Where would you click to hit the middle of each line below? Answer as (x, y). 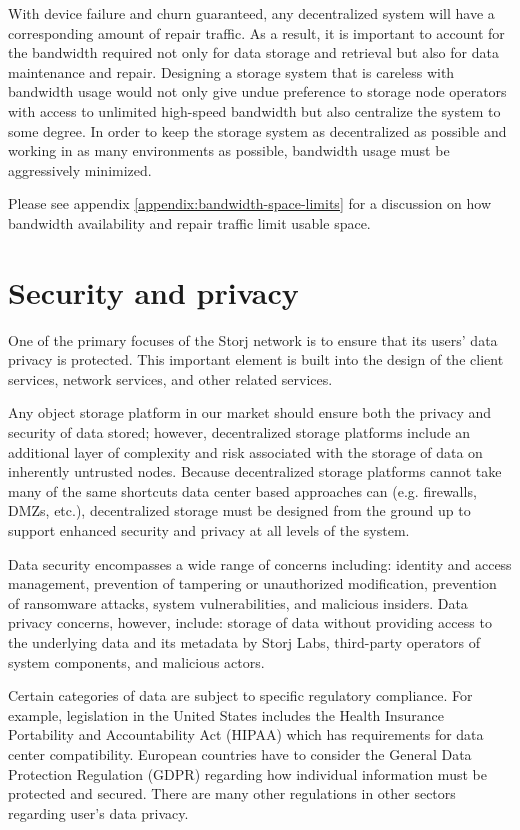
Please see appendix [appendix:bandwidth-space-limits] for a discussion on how (250, 203)
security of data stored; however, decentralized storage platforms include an (239, 432)
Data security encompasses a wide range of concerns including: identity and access (260, 563)
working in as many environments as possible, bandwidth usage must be (229, 150)
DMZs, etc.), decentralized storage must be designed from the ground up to (239, 510)
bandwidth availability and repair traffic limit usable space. (189, 222)
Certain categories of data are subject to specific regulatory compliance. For (240, 695)
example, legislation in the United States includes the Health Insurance (226, 714)
